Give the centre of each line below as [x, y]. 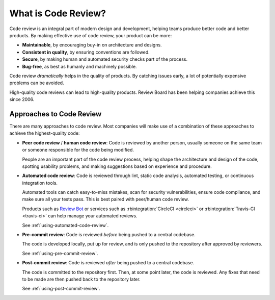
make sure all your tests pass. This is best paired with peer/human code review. [106, 199]
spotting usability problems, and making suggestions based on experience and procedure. [117, 166]
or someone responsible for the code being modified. [78, 150]
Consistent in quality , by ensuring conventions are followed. [86, 52]
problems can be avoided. [37, 83]
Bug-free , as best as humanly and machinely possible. [79, 66]
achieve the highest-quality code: [45, 133]
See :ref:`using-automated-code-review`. [65, 225]
